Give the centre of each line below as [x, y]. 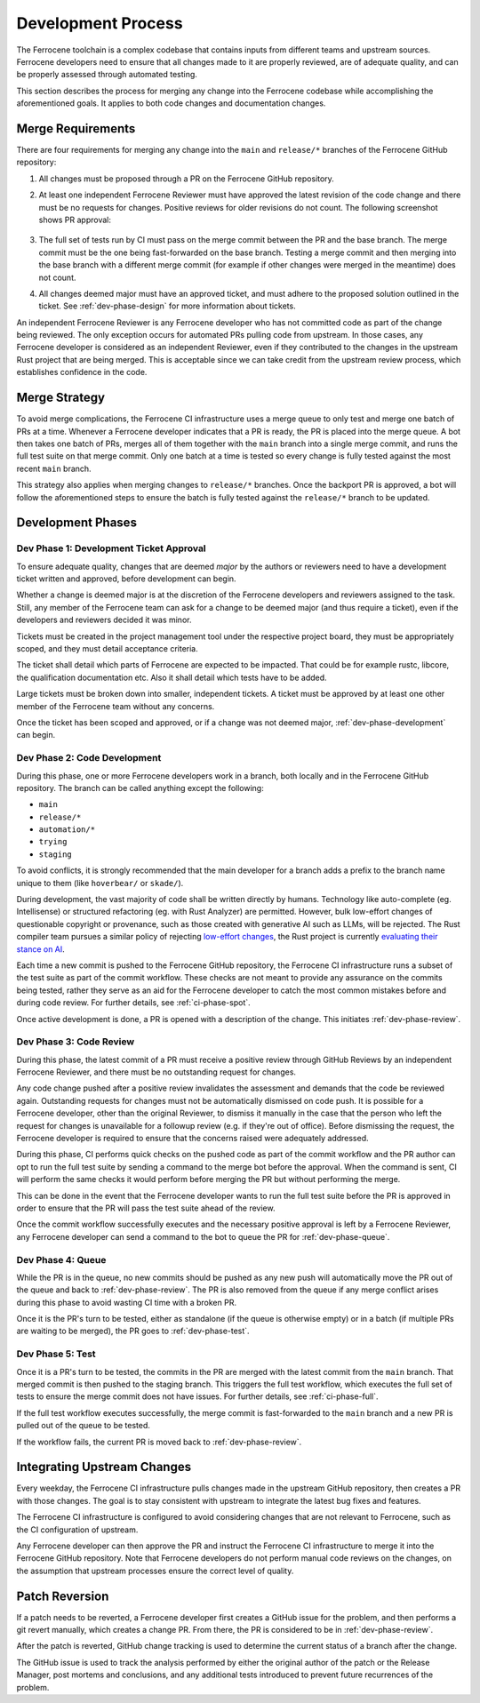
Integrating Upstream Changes [104, 1467]
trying [53, 842]
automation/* [67, 830]
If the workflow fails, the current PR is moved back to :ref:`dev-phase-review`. [159, 1442]
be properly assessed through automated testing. [107, 75]
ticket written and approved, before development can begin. [126, 579]
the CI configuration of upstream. [77, 1530]
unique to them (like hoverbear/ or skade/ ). [100, 883]
